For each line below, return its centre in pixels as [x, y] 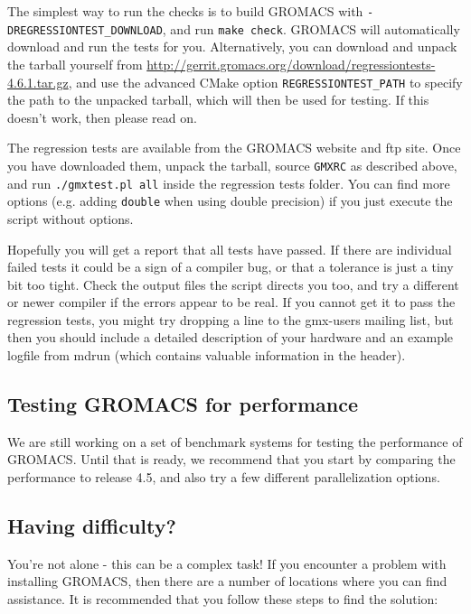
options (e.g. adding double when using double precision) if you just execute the [230, 201]
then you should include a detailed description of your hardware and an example [231, 337]
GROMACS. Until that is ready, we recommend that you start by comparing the [231, 459]
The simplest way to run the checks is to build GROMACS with [185, 11]
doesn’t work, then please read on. [102, 117]
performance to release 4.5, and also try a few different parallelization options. [224, 477]
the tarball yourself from [75, 64]
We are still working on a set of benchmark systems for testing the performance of [235, 441]
